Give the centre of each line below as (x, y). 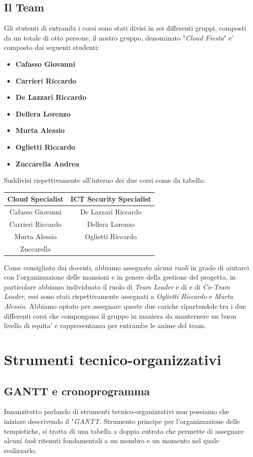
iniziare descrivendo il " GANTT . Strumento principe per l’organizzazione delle (122, 421)
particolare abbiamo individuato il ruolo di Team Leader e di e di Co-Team (117, 286)
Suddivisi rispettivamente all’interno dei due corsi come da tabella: (105, 180)
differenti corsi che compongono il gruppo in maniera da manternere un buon (120, 315)
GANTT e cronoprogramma (77, 391)
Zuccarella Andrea (47, 163)
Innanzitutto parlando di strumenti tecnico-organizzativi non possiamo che (117, 411)
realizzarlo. (20, 450)
